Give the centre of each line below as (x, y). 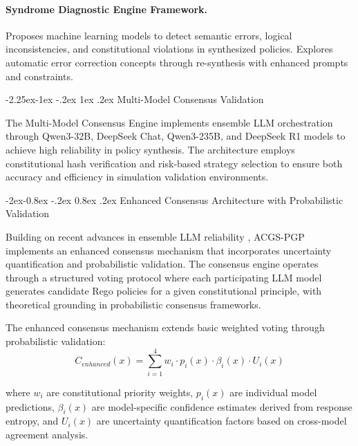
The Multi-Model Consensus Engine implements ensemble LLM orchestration (169, 122)
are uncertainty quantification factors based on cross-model (222, 421)
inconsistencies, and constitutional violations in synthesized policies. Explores (169, 49)
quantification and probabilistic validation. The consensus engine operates (162, 264)
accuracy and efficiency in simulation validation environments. (137, 177)
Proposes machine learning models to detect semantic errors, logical (149, 35)
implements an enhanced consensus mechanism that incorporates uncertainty (169, 250)
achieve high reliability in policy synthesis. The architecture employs (150, 149)
